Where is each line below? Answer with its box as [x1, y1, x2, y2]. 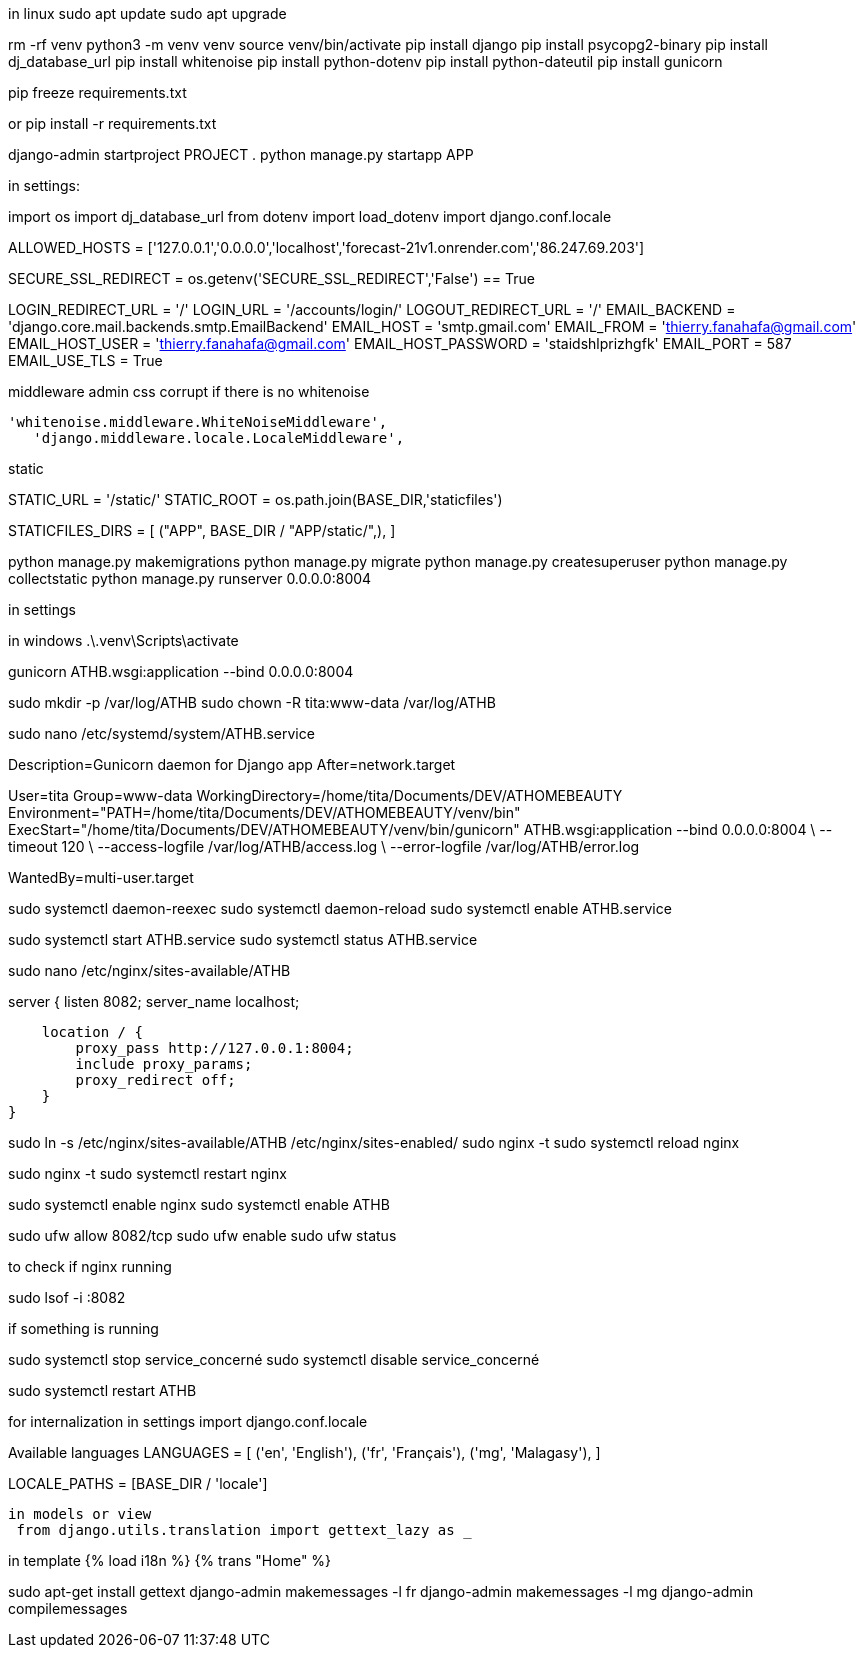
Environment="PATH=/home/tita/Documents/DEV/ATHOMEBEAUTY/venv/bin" [8, 804, 521, 821]
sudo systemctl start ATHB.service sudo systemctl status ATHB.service [8, 931, 478, 948]
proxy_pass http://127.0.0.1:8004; [75, 1040, 354, 1056]
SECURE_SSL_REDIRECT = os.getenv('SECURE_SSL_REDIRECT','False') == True [8, 270, 535, 287]
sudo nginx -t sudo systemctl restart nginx [8, 1165, 287, 1182]
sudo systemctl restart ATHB [8, 1382, 197, 1399]
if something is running [8, 1320, 159, 1337]
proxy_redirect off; [75, 1072, 236, 1088]
